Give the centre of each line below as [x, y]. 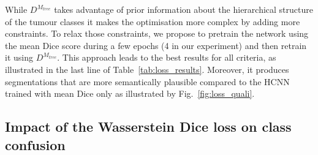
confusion [35, 144]
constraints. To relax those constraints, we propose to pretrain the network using [157, 33]
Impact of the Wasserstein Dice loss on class [148, 127]
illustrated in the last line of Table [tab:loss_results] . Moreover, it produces [147, 69]
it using [19, 57]
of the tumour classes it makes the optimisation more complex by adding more [153, 21]
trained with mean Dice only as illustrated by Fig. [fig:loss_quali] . [130, 93]
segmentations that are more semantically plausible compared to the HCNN [147, 81]
